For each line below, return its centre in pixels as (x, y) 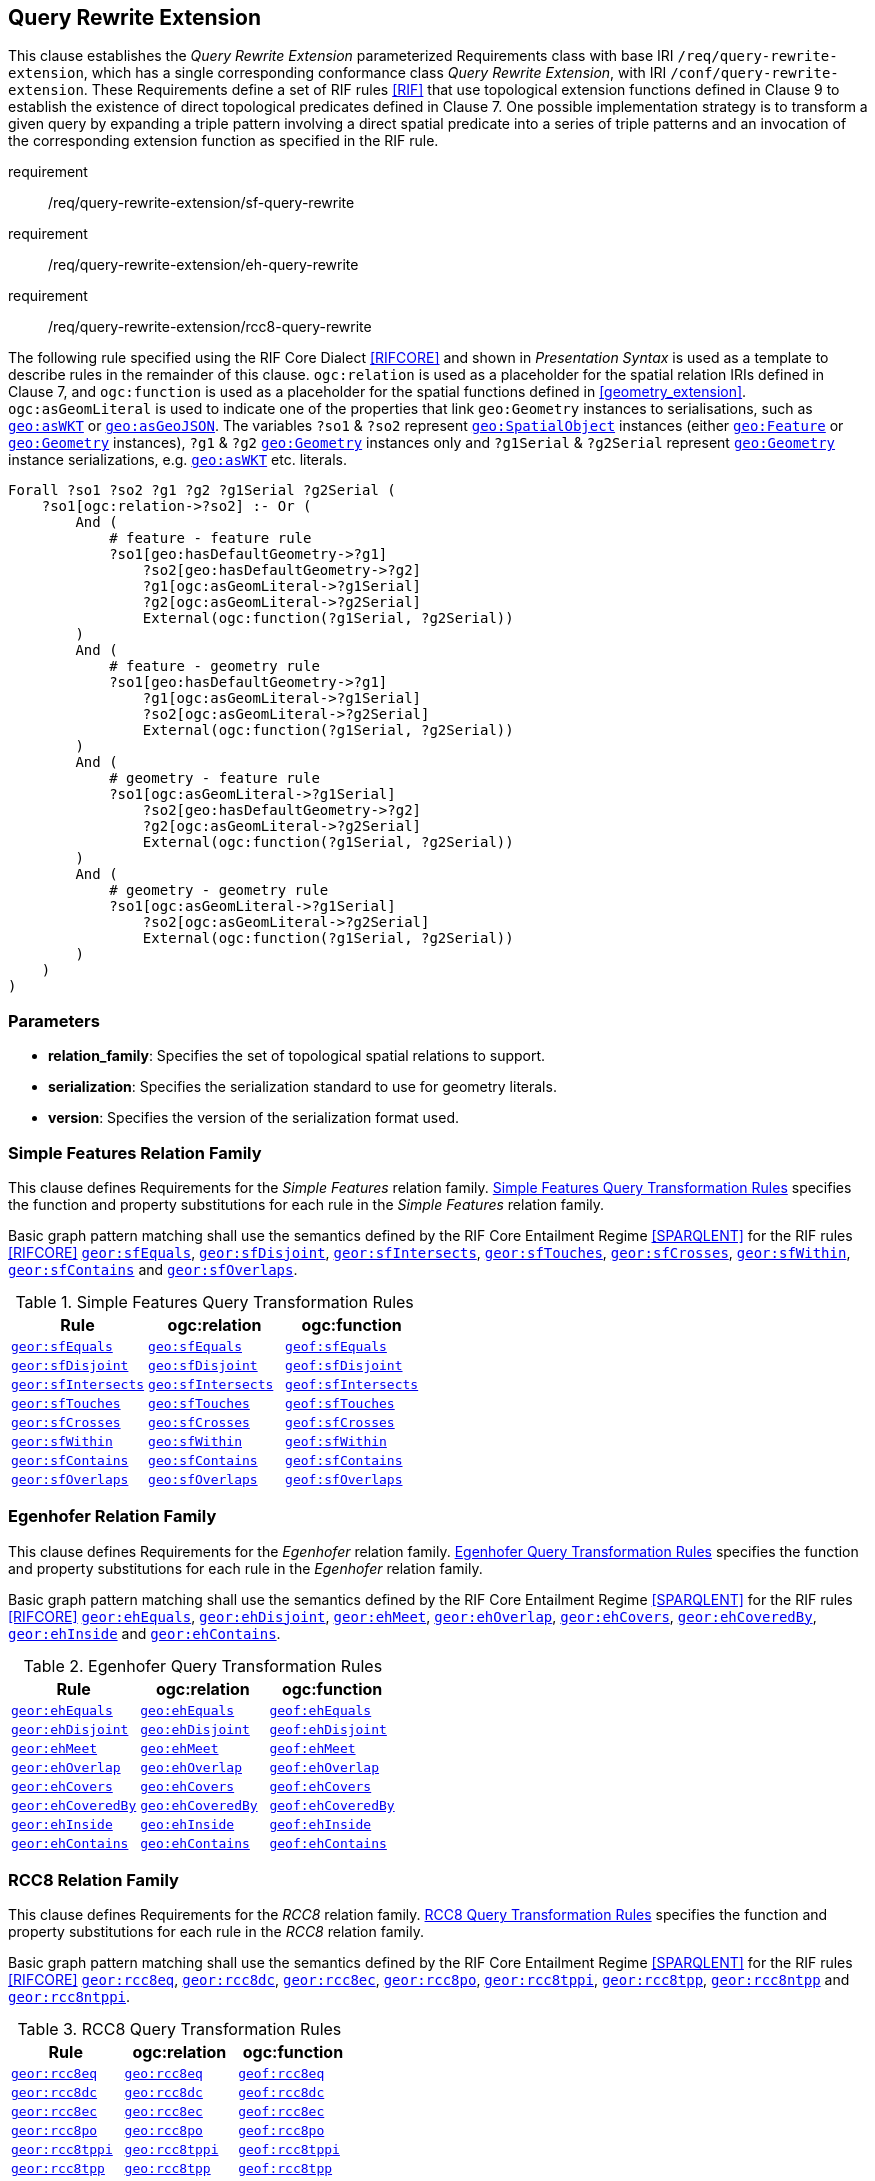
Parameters (54, 1020)
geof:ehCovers (320, 1786)
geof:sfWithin (336, 1441)
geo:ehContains (195, 1843)
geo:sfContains (203, 1460)
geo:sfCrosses (199, 1422)
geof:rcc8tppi (289, 2150)
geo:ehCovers (187, 1786)
